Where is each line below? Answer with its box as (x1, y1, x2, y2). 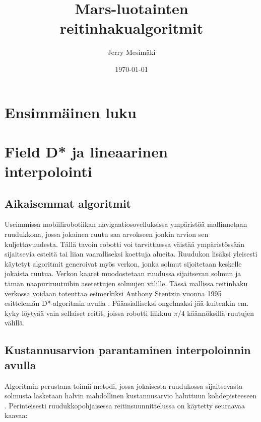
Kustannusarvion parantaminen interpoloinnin (5, 342, 251, 358)
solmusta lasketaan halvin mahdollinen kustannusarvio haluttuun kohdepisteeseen (5, 390, 257, 401)
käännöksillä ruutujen (187, 307, 254, 318)
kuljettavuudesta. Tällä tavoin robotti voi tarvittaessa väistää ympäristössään (5, 238, 244, 249)
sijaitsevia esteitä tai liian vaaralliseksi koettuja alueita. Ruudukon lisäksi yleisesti (5, 248, 257, 259)
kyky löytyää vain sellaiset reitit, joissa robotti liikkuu (5, 307, 171, 318)
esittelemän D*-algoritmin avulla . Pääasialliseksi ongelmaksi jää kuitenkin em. (5, 298, 249, 308)
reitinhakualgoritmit (59, 18, 204, 38)
